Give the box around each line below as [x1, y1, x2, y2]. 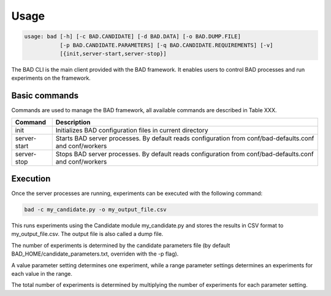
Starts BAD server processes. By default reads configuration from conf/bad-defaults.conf [55, 134, 314, 142]
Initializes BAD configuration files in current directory [55, 126, 208, 134]
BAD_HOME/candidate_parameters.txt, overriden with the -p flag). [11, 250, 179, 257]
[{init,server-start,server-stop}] [59, 50, 167, 57]
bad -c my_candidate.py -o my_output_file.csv [24, 206, 167, 213]
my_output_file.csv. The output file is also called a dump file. [11, 230, 164, 238]
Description [55, 118, 91, 126]
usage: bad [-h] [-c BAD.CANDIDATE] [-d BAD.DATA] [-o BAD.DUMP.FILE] [24, 33, 242, 40]
